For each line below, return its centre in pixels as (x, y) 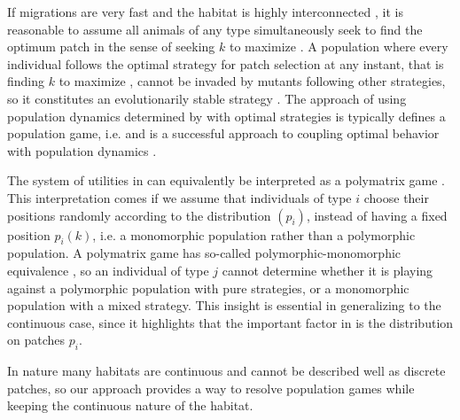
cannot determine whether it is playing (327, 270)
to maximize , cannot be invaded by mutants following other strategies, (252, 81)
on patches (36, 340)
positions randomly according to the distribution (139, 215)
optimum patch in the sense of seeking (111, 47)
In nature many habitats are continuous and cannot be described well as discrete (226, 371)
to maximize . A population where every (339, 47)
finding (26, 81)
